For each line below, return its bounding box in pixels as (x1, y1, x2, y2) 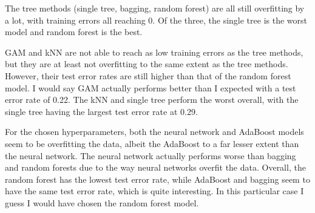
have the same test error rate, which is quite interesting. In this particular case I (5, 185, 304, 197)
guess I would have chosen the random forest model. (5, 196, 199, 209)
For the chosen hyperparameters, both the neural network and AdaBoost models (5, 125, 304, 138)
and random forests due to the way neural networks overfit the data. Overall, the (5, 161, 306, 174)
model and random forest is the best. (5, 25, 143, 38)
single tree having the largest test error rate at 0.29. (5, 105, 198, 117)
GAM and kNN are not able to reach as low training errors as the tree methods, (5, 45, 303, 58)
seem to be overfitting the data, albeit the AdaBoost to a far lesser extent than (5, 137, 299, 149)
